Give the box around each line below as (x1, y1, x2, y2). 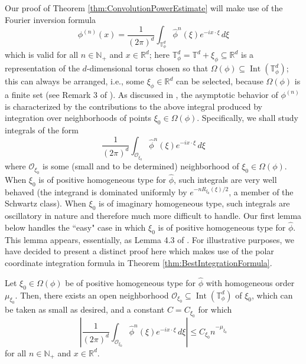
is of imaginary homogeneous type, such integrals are (99, 197, 290, 209)
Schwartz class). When (5, 197, 86, 209)
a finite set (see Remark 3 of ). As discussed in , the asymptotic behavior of (5, 88, 278, 100)
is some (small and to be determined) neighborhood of (43, 160, 239, 172)
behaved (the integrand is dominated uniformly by (5, 185, 187, 198)
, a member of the (229, 185, 294, 198)
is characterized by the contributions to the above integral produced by (5, 100, 262, 112)
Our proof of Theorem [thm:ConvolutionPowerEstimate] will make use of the (5, 2, 283, 14)
